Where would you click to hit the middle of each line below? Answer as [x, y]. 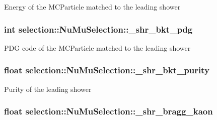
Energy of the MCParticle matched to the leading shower [92, 7]
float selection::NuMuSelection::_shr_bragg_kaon [109, 111]
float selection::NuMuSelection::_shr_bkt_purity [107, 70]
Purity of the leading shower [48, 89]
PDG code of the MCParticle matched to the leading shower [97, 47]
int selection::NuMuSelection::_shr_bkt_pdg [98, 29]
